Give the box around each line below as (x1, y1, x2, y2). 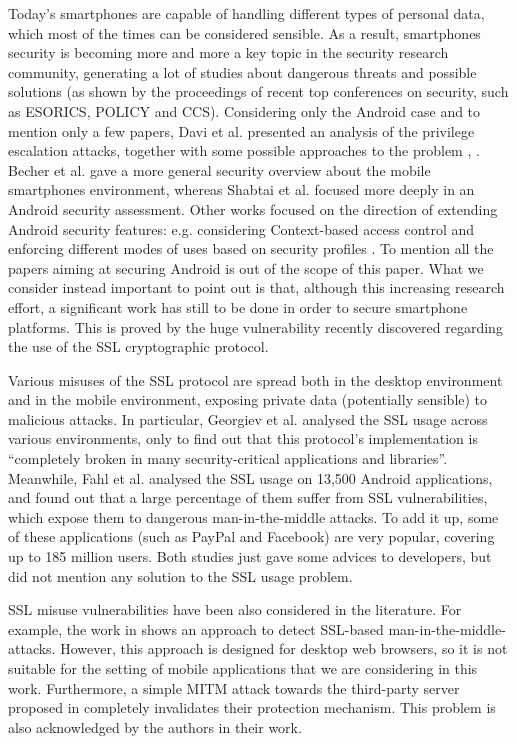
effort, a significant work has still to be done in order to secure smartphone (8, 296, 468, 317)
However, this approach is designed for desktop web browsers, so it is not (60, 638, 508, 659)
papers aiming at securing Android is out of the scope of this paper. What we (8, 257, 484, 278)
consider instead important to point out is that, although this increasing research (8, 277, 505, 298)
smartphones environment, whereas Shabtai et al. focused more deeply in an (8, 179, 475, 200)
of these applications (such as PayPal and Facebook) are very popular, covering (8, 526, 495, 547)
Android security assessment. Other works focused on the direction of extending (8, 198, 498, 219)
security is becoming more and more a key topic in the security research (8, 42, 449, 63)
